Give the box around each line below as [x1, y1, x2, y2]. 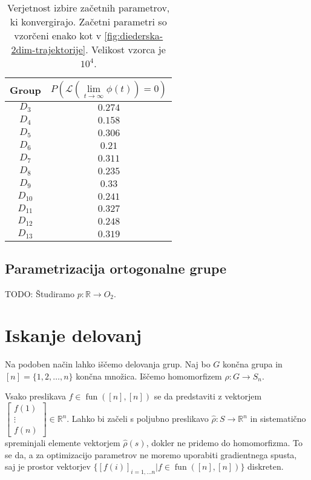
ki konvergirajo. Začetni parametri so [10, 15, 167, 28]
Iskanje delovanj [5, 323, 142, 347]
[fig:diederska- [104, 28, 163, 42]
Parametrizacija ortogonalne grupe [5, 258, 227, 277]
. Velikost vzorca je [85, 42, 166, 56]
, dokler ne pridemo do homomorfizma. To [146, 436, 303, 449]
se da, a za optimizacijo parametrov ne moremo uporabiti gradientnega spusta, [5, 448, 297, 461]
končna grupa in [223, 358, 283, 370]
